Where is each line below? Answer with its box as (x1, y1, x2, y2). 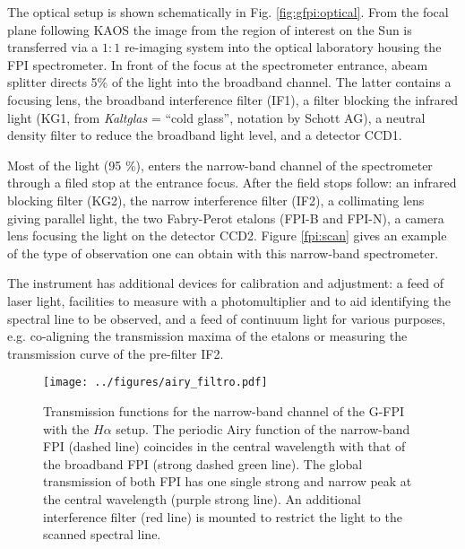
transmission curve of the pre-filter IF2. (7, 344, 224, 362)
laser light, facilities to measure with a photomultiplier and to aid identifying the (7, 291, 452, 309)
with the (43, 419, 90, 438)
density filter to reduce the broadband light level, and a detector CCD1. (7, 126, 402, 144)
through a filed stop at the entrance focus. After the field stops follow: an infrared (7, 173, 457, 192)
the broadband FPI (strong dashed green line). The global (43, 454, 363, 473)
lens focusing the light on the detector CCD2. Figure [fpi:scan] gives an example (7, 226, 447, 245)
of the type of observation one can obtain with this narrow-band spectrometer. (7, 243, 439, 262)
